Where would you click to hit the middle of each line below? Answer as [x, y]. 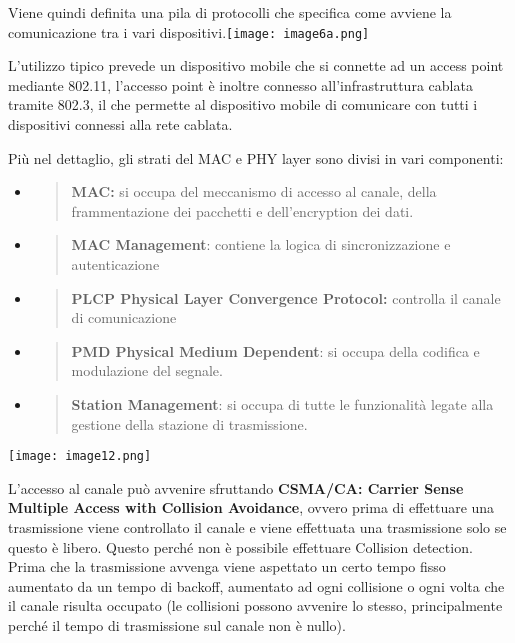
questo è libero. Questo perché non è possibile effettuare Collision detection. [240, 546]
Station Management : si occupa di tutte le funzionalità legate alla [282, 403]
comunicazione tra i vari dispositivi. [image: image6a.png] [189, 31]
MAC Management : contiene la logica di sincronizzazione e [261, 244]
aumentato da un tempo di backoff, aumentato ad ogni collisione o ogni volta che [256, 585]
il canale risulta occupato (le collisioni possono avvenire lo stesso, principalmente [255, 605]
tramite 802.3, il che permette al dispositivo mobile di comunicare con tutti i [243, 104]
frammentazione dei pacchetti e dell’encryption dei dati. [242, 210]
